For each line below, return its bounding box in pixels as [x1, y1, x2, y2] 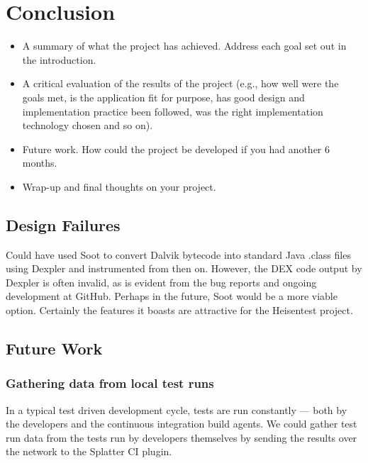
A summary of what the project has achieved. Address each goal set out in [22, 38, 347, 53]
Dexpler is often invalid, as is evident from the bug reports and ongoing [6, 274, 317, 289]
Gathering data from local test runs [6, 374, 214, 392]
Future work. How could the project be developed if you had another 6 [22, 141, 330, 156]
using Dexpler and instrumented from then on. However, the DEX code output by [6, 261, 362, 276]
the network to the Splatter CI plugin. [6, 444, 172, 459]
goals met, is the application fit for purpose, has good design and [22, 89, 305, 104]
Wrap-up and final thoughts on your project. [22, 179, 216, 194]
